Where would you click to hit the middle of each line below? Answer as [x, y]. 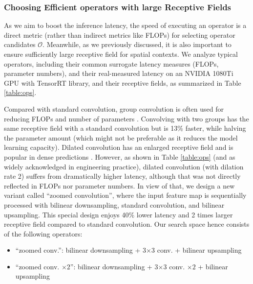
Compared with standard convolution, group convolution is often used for [114, 108]
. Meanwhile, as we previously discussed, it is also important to [137, 44]
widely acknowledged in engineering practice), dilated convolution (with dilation [124, 166]
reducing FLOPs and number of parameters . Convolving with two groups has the [126, 118]
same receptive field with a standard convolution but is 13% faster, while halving [125, 128]
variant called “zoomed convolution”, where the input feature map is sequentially [125, 195]
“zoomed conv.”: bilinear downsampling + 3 [81, 250]
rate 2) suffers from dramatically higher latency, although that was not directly [122, 176]
